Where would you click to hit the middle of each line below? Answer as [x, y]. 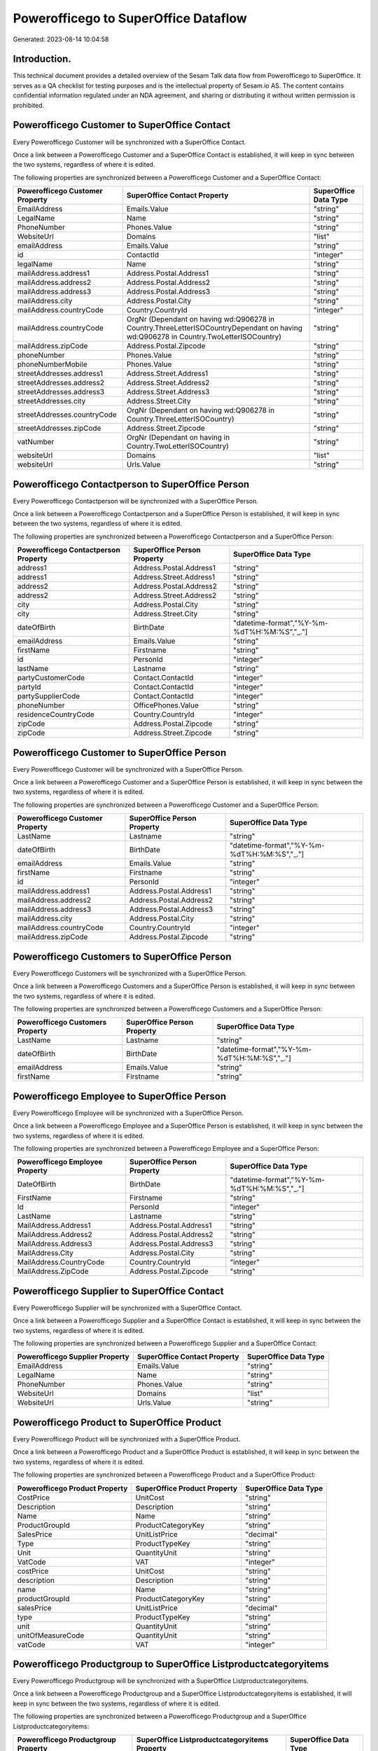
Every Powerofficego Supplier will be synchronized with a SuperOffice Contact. [127, 1308]
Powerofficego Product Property [72, 1488]
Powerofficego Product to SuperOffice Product [117, 1422]
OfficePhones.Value [166, 705]
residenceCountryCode [56, 714]
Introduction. [42, 59]
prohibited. [29, 105]
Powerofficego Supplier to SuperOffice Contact [118, 1291]
